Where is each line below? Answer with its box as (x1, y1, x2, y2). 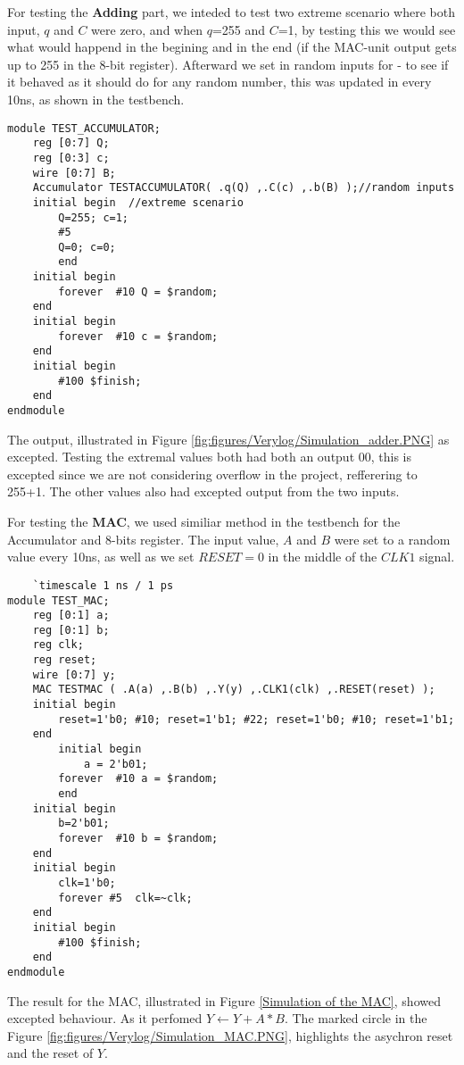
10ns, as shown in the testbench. (7, 89, 185, 108)
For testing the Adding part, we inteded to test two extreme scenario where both (7, 3, 455, 21)
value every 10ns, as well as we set (7, 547, 195, 566)
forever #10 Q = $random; (58, 285, 219, 298)
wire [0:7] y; (32, 668, 116, 681)
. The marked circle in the (284, 1009, 427, 1028)
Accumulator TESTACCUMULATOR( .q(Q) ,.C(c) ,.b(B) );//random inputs (32, 181, 455, 195)
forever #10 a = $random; (58, 772, 219, 786)
